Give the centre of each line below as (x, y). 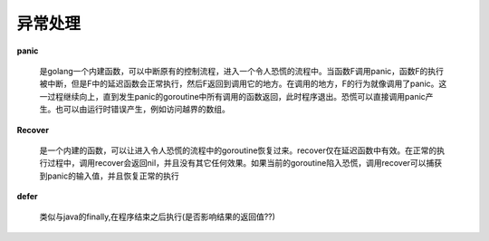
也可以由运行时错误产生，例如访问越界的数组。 (142, 110)
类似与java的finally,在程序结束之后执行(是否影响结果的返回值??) (158, 217)
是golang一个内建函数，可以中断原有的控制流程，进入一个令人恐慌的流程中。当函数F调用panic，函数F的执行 (241, 71)
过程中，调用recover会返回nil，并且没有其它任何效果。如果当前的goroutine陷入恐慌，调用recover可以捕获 (244, 163)
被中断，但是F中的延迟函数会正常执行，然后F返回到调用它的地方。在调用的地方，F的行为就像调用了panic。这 (243, 84)
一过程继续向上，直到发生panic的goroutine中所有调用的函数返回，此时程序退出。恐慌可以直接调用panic (232, 96)
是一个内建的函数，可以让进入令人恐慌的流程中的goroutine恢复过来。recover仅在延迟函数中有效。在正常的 (238, 150)
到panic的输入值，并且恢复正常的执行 (110, 176)
